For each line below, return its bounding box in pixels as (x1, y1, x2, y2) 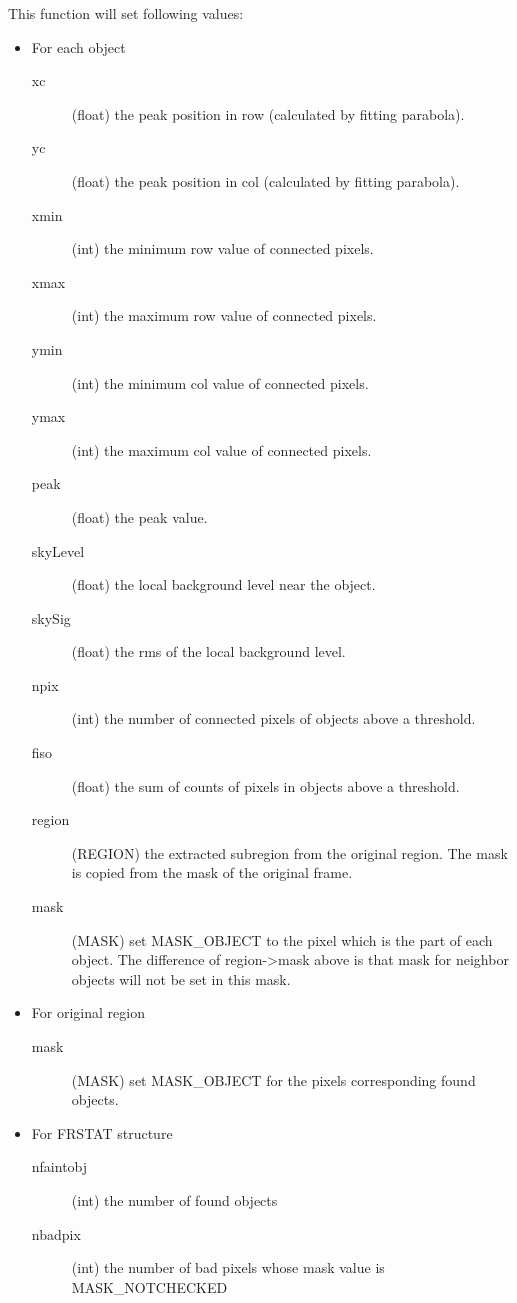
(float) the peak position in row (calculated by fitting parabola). (71, 103, 465, 124)
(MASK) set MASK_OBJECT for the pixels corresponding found (71, 1069, 476, 1090)
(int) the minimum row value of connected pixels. (71, 238, 374, 259)
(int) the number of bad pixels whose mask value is (71, 1257, 385, 1278)
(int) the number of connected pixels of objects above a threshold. (71, 708, 476, 729)
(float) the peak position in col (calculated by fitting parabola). (71, 170, 460, 191)
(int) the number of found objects (71, 1189, 278, 1210)
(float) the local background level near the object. (71, 574, 376, 595)
